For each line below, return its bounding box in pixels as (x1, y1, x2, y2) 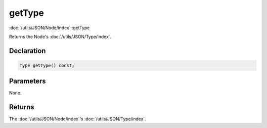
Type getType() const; (19, 62, 75, 68)
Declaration (9, 46, 46, 55)
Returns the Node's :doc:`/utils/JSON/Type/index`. (9, 34, 112, 40)
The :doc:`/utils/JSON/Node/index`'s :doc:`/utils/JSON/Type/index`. (9, 116, 146, 122)
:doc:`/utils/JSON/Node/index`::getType (9, 25, 90, 31)
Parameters (9, 77, 46, 85)
